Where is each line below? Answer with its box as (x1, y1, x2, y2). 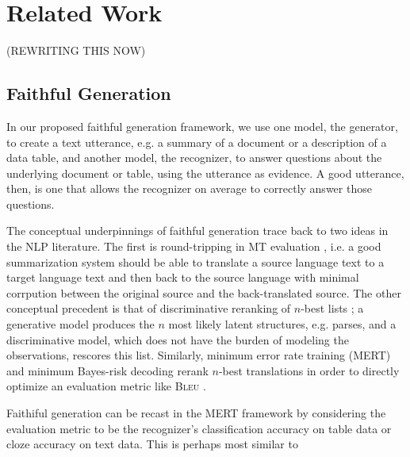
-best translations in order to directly (218, 362, 400, 378)
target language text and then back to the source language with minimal (6, 269, 359, 286)
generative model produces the (6, 316, 155, 332)
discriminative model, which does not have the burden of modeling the (6, 331, 349, 348)
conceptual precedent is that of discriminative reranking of (6, 300, 291, 317)
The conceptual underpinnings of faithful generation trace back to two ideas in (6, 222, 389, 239)
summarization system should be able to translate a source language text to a (6, 253, 385, 270)
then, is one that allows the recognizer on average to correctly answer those (6, 180, 372, 197)
